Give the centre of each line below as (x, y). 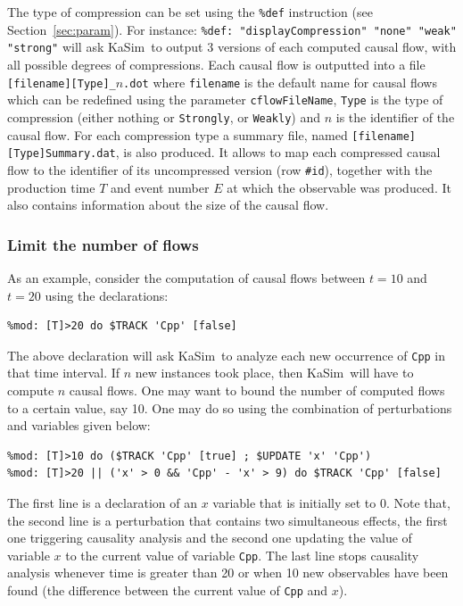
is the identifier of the (395, 116)
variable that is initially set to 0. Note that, (331, 502)
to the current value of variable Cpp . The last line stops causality (242, 555)
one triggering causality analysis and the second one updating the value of (210, 538)
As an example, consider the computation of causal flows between (186, 277)
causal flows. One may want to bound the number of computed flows (257, 390)
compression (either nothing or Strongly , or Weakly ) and (164, 116)
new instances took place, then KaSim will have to (274, 373)
